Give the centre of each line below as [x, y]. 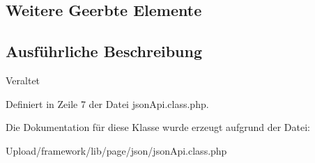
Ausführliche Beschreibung [104, 51]
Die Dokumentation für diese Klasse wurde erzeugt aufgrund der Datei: [158, 127]
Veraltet [23, 80]
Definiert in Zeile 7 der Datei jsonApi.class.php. [107, 103]
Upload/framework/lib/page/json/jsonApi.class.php [116, 150]
